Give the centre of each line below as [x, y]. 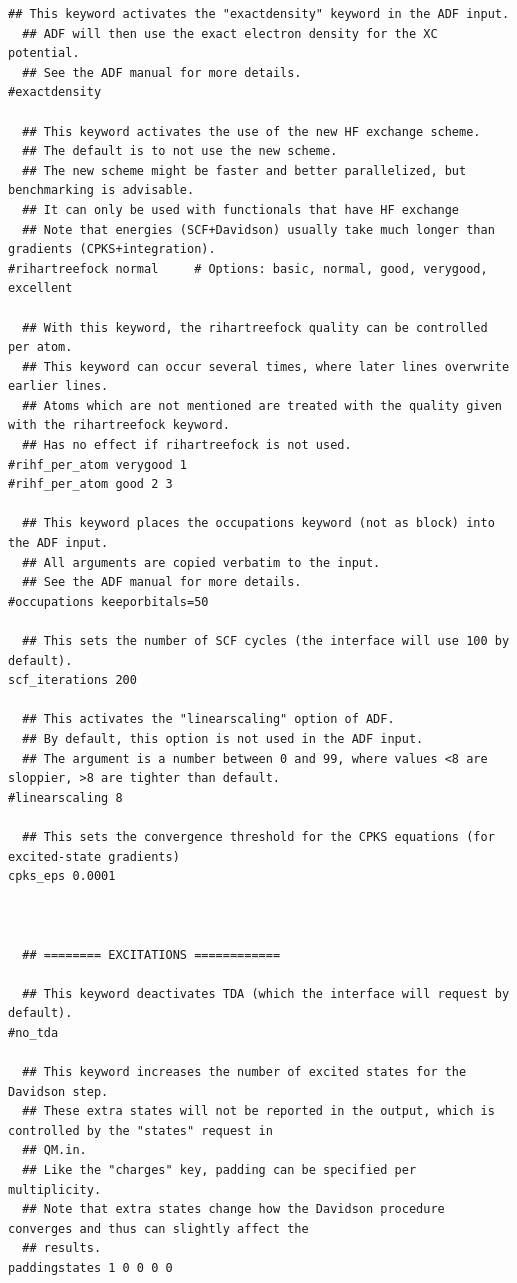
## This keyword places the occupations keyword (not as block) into [258, 523]
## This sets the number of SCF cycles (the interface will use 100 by [266, 641]
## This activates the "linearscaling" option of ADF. [208, 719]
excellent [40, 288]
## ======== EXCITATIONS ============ [151, 954]
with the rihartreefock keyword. [119, 425]
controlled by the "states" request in [140, 1130]
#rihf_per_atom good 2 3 [90, 484]
